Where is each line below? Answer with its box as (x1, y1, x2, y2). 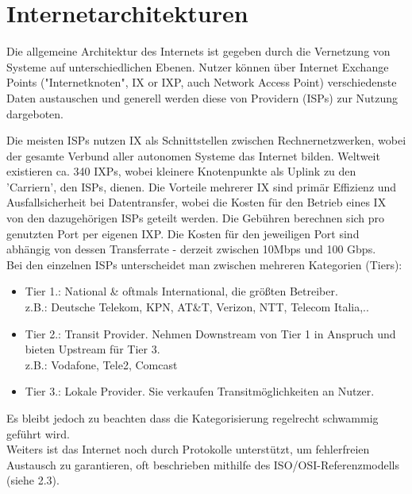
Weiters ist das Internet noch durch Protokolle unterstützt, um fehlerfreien (6, 441, 370, 457)
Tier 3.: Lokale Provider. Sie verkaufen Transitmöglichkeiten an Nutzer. (25, 383, 375, 399)
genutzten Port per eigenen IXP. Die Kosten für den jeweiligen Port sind (6, 225, 360, 241)
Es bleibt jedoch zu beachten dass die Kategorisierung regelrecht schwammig (6, 410, 379, 426)
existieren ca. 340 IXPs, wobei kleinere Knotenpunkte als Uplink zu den (6, 163, 356, 179)
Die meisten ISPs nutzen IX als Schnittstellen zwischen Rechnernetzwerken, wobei (6, 132, 406, 149)
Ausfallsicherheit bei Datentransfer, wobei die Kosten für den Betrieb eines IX (6, 194, 387, 210)
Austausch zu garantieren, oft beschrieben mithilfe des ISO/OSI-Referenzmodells (6, 456, 400, 473)
